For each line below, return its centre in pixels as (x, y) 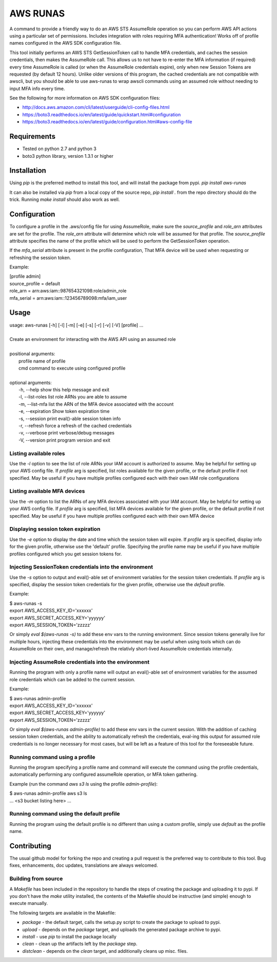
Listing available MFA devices (47, 491)
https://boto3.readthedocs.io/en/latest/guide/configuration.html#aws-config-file (107, 122)
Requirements (33, 137)
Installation (28, 170)
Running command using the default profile (65, 814)
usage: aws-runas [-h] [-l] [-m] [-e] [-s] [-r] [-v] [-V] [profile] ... (76, 325)
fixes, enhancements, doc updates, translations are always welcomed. (84, 865)
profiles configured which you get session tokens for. (66, 554)
